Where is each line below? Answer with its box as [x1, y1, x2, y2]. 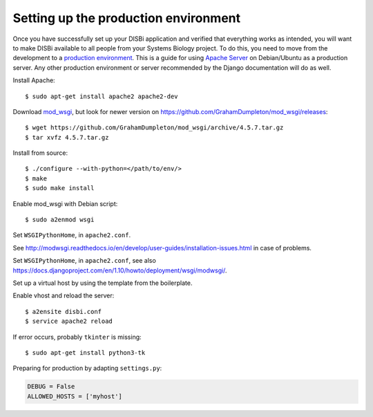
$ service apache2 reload [25, 317, 113, 325]
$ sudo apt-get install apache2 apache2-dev [25, 92, 179, 100]
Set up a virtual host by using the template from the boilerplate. [12, 279, 193, 287]
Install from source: [12, 149, 68, 157]
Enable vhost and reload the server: [12, 291, 115, 300]
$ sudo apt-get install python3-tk [25, 349, 146, 356]
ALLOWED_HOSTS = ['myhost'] [27, 392, 122, 400]
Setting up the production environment [12, 10, 241, 26]
